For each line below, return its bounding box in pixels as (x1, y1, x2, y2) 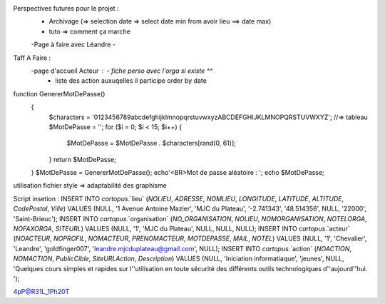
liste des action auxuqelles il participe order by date (55, 76, 207, 85)
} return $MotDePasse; (48, 155, 117, 163)
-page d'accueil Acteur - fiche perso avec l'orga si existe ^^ (31, 66, 213, 75)
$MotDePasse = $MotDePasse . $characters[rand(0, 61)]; (66, 139, 237, 148)
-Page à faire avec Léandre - (31, 40, 115, 49)
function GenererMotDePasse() (13, 89, 106, 98)
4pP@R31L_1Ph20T (13, 288, 70, 296)
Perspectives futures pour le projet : (13, 4, 119, 12)
